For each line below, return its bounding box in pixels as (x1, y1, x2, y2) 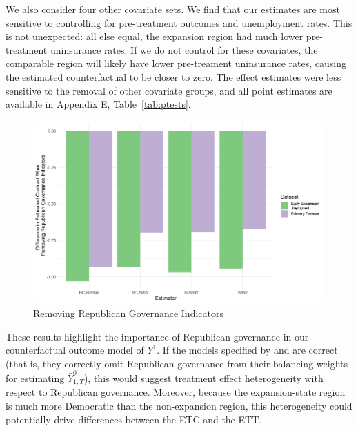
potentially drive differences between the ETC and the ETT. (6, 412, 262, 426)
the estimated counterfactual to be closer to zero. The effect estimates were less (6, 69, 341, 84)
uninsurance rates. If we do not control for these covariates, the (50, 42, 318, 57)
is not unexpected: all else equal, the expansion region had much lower (6, 29, 304, 44)
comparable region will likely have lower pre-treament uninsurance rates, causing (6, 56, 346, 70)
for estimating (6, 371, 65, 385)
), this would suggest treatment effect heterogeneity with (83, 371, 324, 385)
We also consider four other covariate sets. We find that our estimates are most (6, 2, 340, 16)
